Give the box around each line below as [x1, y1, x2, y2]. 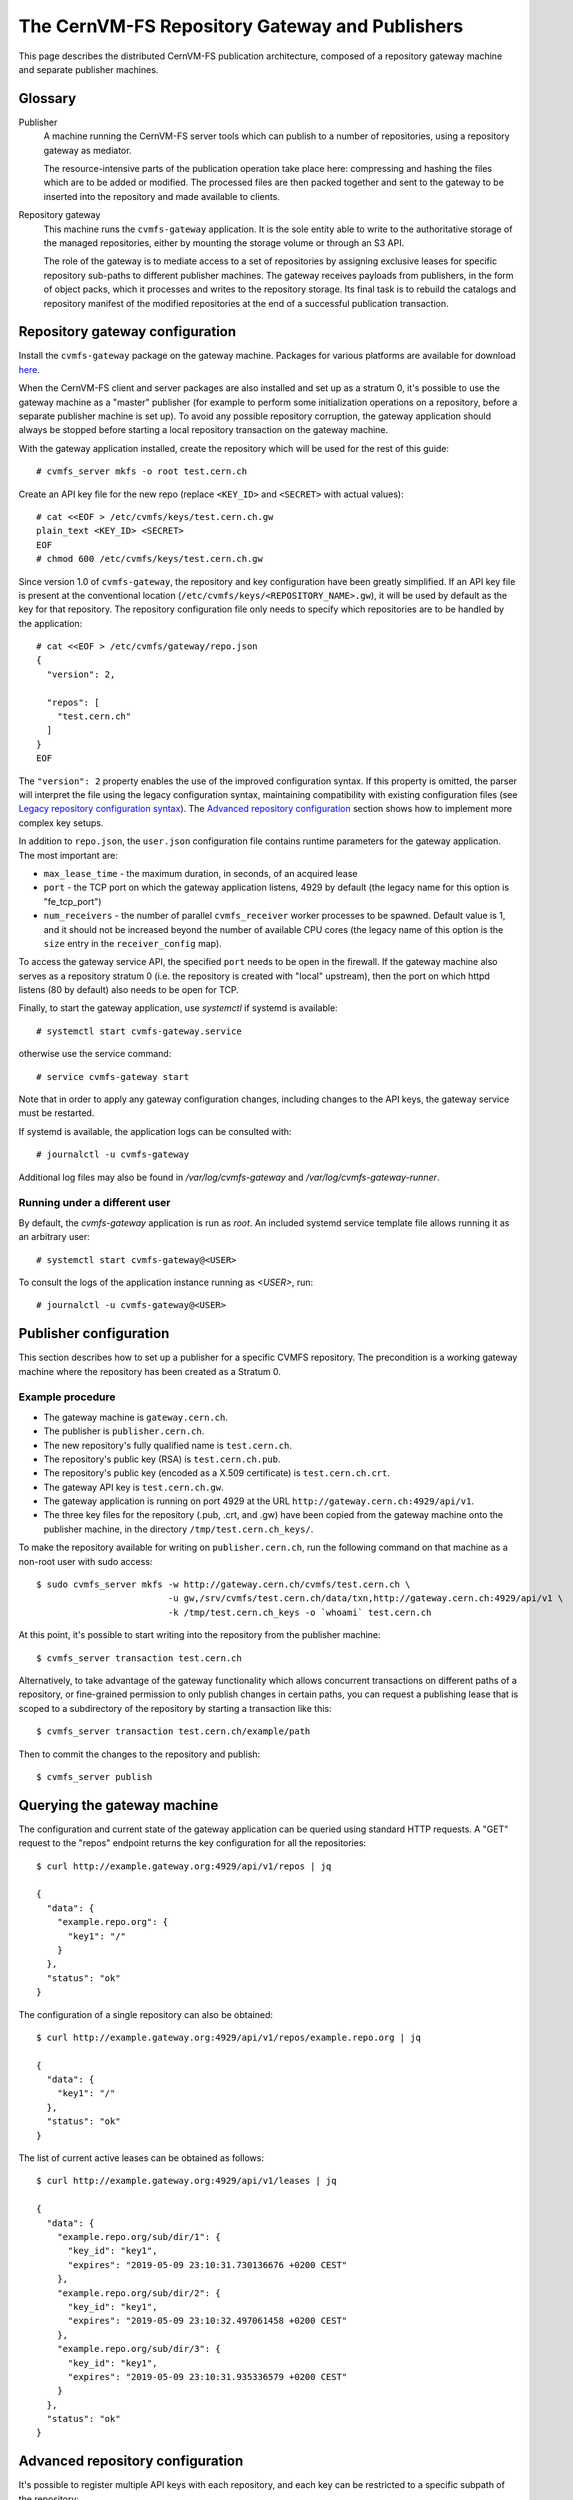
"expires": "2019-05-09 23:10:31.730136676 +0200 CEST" [67, 2259, 348, 2270]
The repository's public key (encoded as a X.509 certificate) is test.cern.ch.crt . [43, 1467, 390, 1479]
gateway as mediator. [43, 144, 132, 156]
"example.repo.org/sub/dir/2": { [56, 2287, 222, 2299]
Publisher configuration [18, 1325, 170, 1342]
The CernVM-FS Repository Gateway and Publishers [18, 15, 464, 37]
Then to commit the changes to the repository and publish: [18, 1748, 261, 1760]
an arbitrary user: [18, 1231, 90, 1243]
